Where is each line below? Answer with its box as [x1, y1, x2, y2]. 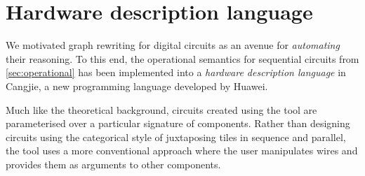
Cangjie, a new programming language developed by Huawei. [6, 78, 268, 93]
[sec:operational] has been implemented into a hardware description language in [6, 65, 346, 80]
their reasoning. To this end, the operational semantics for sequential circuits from [6, 51, 359, 66]
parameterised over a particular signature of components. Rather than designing [6, 116, 350, 131]
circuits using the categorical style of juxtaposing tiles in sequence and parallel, [6, 129, 346, 144]
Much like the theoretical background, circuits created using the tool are [6, 102, 317, 117]
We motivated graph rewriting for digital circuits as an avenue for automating [6, 38, 340, 52]
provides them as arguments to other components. [6, 156, 221, 171]
